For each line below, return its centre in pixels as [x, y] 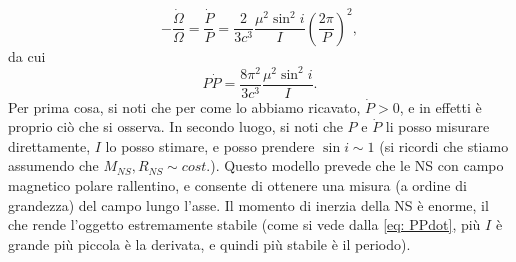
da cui [27, 55]
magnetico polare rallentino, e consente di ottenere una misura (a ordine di [237, 185]
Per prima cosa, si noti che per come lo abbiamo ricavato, [184, 106]
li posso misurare [437, 126]
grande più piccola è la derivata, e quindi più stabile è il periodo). [209, 243]
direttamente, [49, 145]
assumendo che [53, 165]
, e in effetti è [440, 106]
